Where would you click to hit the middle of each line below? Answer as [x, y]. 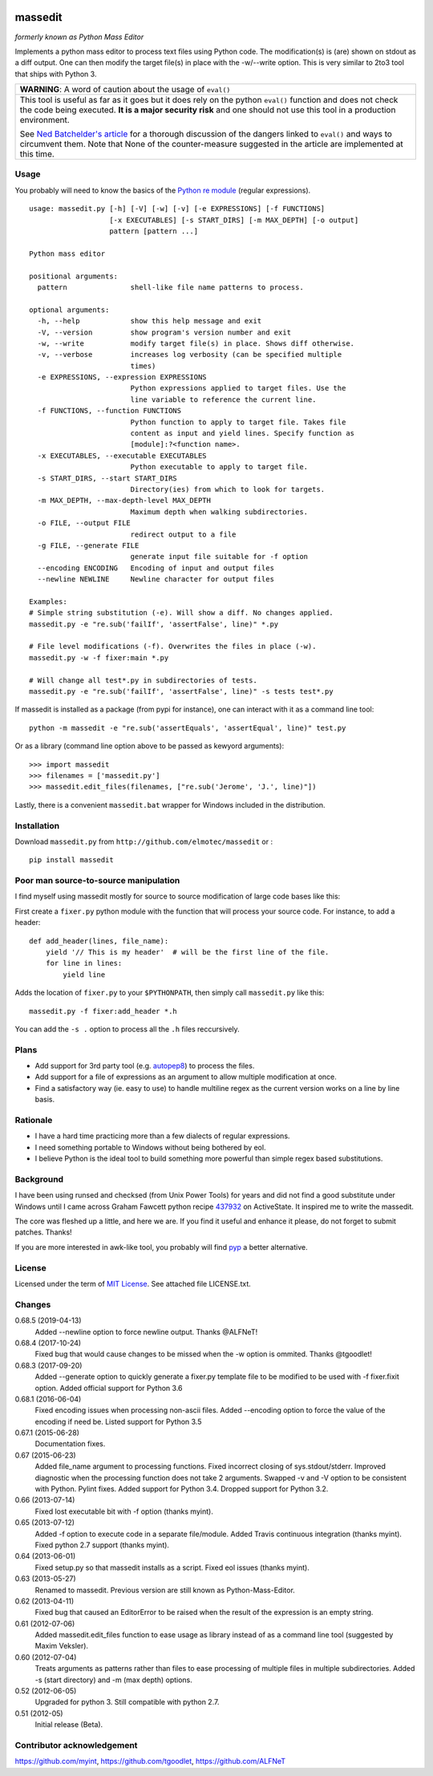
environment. [45, 120]
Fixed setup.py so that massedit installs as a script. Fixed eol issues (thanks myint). [172, 1567]
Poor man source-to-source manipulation [97, 881]
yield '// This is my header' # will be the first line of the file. [187, 952]
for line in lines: [84, 963]
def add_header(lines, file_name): [99, 941]
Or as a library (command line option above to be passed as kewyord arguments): [150, 746]
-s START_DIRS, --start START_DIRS [107, 478]
